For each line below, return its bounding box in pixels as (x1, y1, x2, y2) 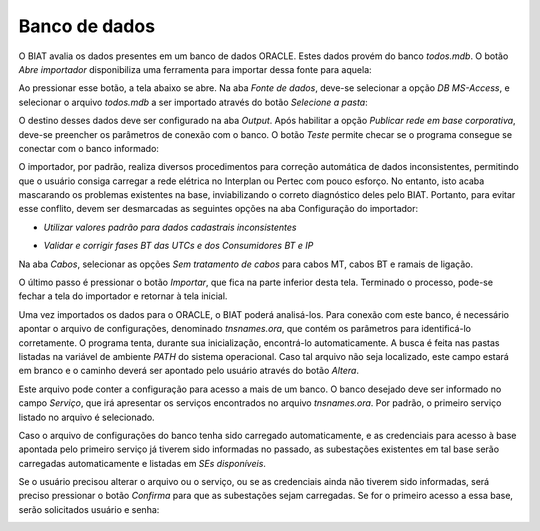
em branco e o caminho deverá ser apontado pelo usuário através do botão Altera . (18, 365, 360, 377)
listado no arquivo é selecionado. (18, 411, 155, 423)
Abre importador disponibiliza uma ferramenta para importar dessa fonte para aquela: (18, 63, 372, 75)
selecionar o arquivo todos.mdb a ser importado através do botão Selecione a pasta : (18, 96, 369, 108)
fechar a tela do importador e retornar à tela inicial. (18, 290, 228, 302)
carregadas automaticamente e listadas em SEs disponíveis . (18, 457, 267, 469)
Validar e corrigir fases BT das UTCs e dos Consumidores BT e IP (43, 240, 314, 252)
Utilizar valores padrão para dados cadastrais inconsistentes (43, 221, 297, 233)
